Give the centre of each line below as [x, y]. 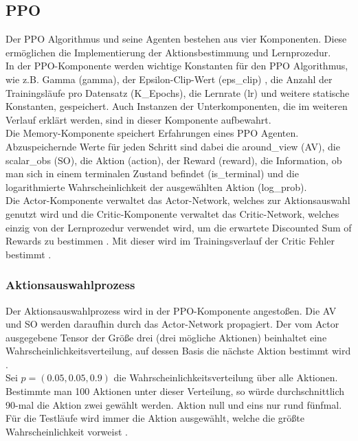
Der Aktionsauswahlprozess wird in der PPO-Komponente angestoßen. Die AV [171, 310]
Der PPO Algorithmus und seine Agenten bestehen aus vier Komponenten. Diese [176, 39]
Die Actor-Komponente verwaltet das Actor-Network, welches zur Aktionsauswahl [178, 200]
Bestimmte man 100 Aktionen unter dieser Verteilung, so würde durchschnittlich [175, 391]
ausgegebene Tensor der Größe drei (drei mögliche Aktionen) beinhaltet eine [166, 337]
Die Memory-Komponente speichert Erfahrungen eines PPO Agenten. [152, 133]
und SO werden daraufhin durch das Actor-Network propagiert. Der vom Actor [172, 324]
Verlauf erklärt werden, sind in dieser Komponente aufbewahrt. [138, 119]
